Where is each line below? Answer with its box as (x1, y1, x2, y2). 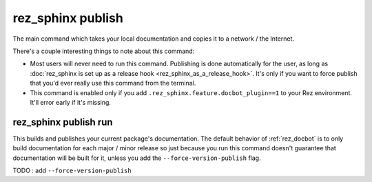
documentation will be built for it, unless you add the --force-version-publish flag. (12, 154, 261, 162)
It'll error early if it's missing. (30, 98, 112, 106)
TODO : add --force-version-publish (12, 166, 132, 174)
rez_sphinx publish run (12, 116, 113, 128)
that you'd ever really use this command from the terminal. (30, 79, 196, 88)
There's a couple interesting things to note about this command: (12, 47, 195, 55)
